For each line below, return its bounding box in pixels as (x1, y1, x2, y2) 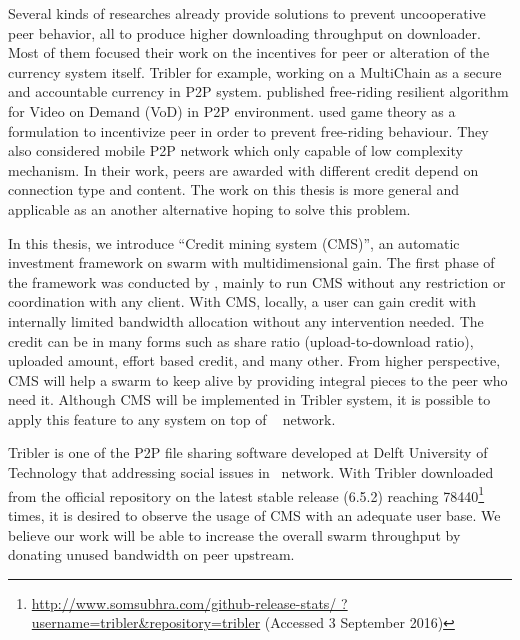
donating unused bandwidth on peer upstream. (8, 544, 295, 565)
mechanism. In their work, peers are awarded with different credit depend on (8, 159, 479, 180)
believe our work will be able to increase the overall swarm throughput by (8, 524, 461, 545)
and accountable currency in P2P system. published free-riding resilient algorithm (8, 81, 509, 102)
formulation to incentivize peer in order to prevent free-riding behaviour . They (8, 120, 489, 141)
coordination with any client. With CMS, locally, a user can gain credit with (8, 291, 477, 312)
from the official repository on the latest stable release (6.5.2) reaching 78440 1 (8, 482, 485, 506)
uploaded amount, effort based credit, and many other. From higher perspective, (8, 350, 501, 371)
